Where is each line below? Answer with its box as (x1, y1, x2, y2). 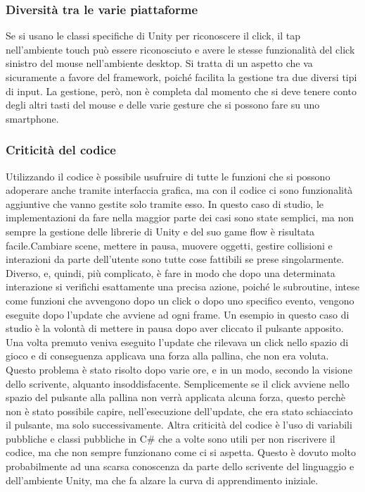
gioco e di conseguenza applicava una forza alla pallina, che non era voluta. (6, 348, 329, 363)
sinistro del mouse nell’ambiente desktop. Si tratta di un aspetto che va (6, 56, 313, 70)
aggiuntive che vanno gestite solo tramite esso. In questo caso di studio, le (6, 196, 324, 211)
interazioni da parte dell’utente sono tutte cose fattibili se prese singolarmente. (6, 252, 345, 266)
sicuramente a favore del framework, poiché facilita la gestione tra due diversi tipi (6, 70, 357, 84)
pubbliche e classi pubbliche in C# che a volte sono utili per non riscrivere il (6, 431, 335, 445)
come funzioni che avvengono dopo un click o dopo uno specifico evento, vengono (6, 293, 354, 307)
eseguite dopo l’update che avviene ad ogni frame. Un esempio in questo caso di (6, 307, 350, 321)
